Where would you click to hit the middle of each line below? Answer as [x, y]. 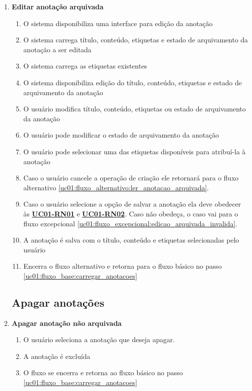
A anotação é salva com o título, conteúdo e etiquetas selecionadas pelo [131, 240]
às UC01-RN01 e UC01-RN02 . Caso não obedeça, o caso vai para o [131, 213]
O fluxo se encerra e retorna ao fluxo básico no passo [103, 373]
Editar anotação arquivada [57, 6]
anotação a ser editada [57, 49]
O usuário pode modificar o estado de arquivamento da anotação [121, 135]
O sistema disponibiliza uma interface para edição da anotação [118, 23]
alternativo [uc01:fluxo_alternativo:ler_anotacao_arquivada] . [116, 187]
